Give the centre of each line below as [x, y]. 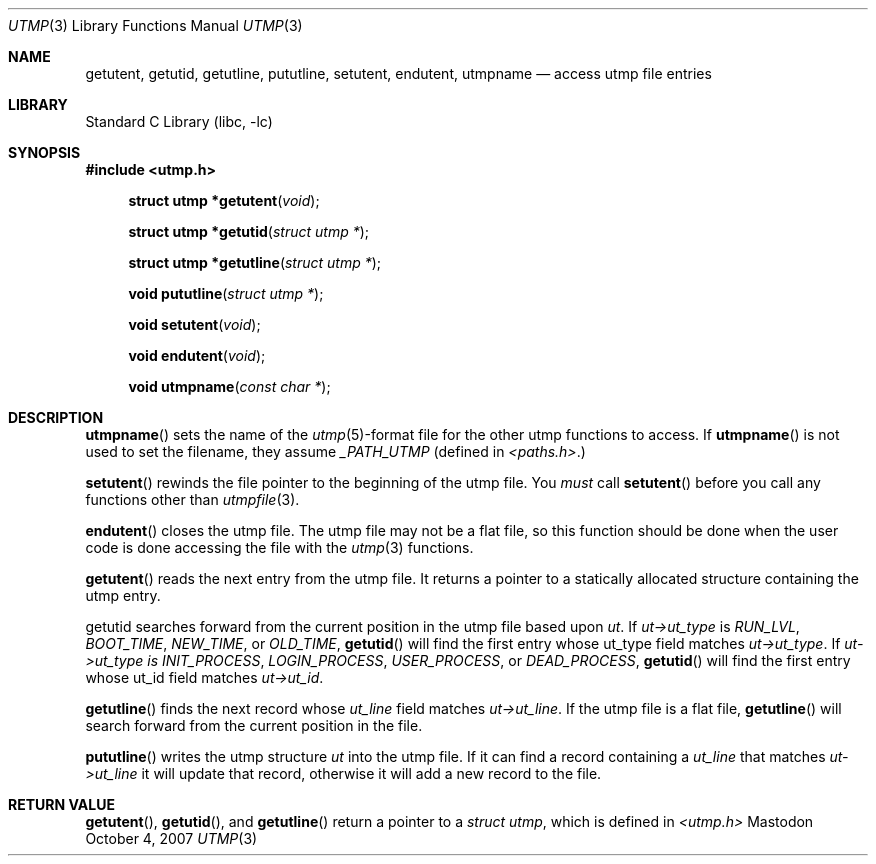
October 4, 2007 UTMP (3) [171, 838]
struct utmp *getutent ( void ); [224, 200]
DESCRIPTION [56, 417]
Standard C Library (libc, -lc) [179, 121]
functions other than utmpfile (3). [192, 499]
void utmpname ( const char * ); [229, 386]
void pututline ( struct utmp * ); [226, 293]
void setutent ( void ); [194, 324]
